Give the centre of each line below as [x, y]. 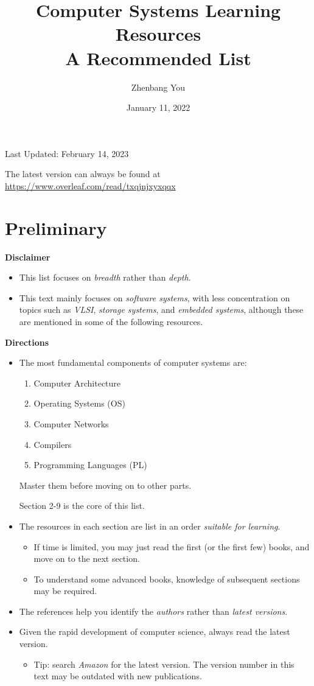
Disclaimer [28, 257]
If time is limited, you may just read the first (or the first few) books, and [172, 546]
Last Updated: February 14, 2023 [67, 153]
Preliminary [56, 227]
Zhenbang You [158, 87]
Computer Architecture [77, 383]
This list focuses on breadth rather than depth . [105, 277]
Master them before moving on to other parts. [105, 485]
